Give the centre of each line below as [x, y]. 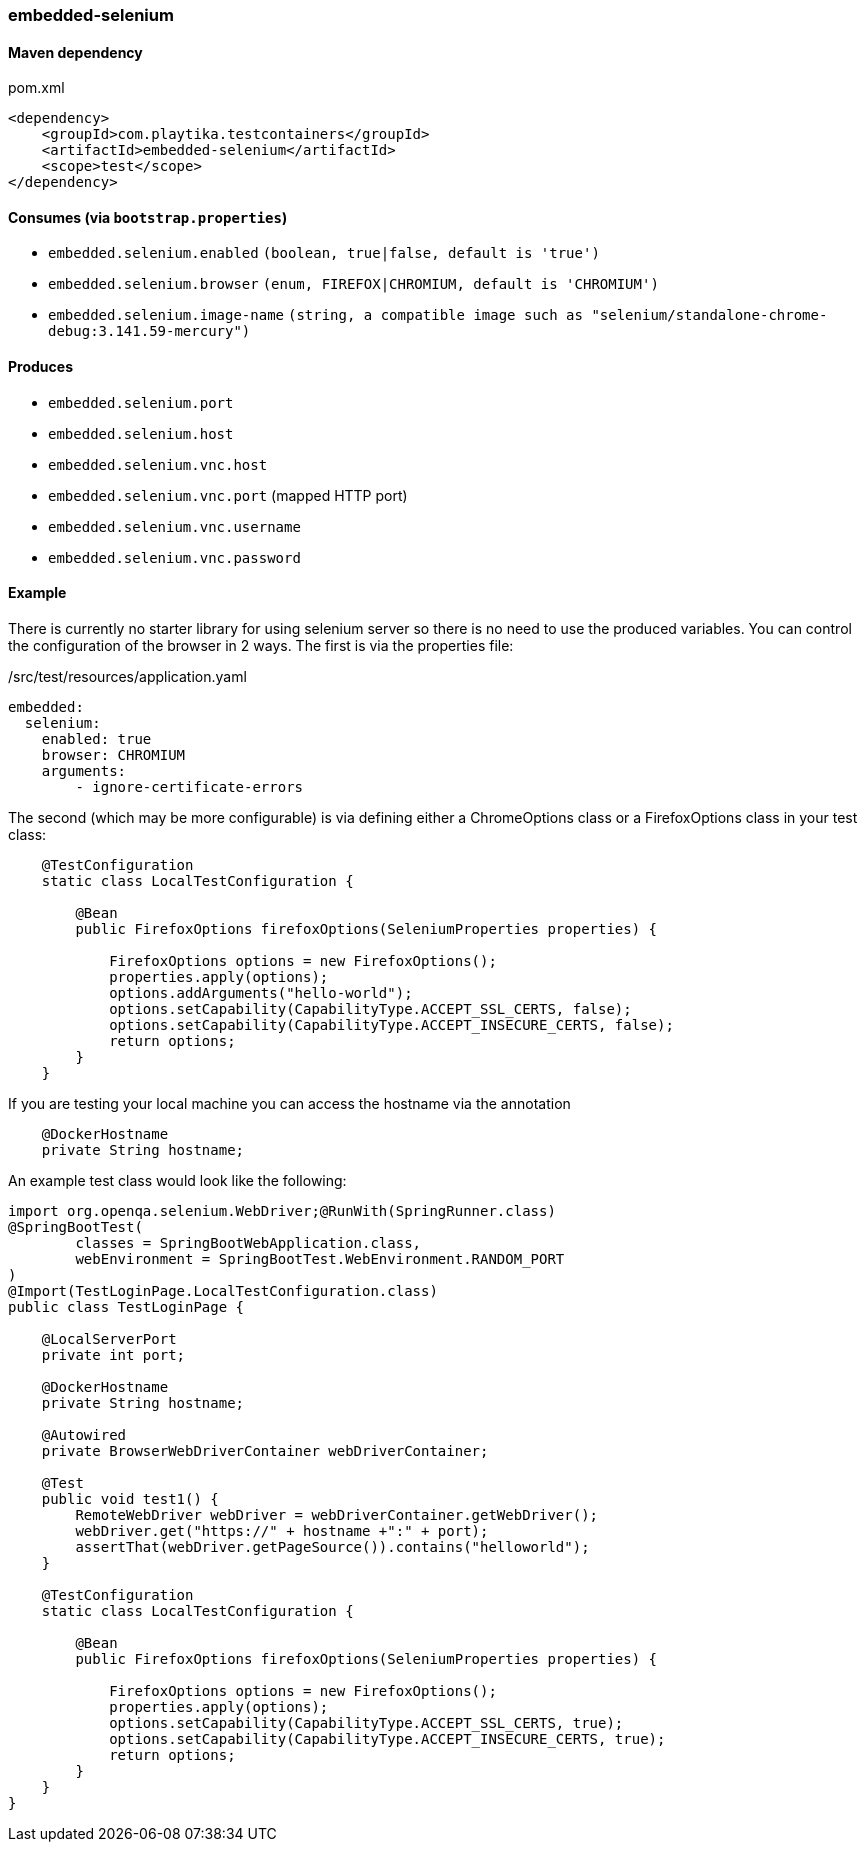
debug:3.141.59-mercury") [149, 331]
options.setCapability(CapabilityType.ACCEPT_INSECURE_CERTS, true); [387, 1738]
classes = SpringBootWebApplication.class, [248, 1242]
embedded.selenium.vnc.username [174, 526]
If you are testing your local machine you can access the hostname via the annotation [289, 1103]
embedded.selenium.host [141, 433]
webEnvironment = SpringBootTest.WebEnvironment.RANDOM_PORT [320, 1258]
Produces [40, 367]
